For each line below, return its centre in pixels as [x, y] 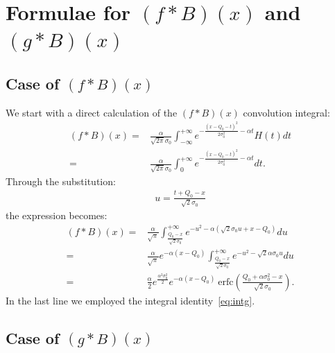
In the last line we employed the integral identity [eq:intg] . [130, 300]
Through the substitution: [61, 181]
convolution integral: [286, 112]
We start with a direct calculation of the [92, 112]
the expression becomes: [57, 215]
